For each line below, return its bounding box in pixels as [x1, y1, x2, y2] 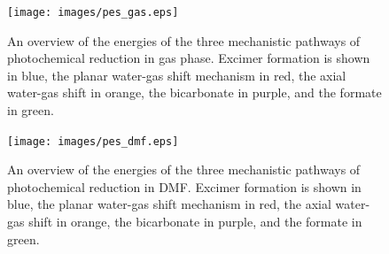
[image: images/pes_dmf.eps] [7, 135, 179, 148]
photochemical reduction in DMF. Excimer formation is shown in [7, 177, 362, 196]
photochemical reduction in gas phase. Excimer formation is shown [7, 49, 370, 67]
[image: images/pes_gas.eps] [7, 6, 179, 19]
